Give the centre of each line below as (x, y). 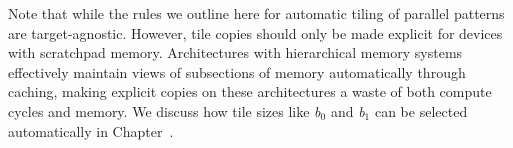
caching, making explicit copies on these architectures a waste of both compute (250, 91)
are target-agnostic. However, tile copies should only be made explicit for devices (255, 32)
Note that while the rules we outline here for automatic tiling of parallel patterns (256, 13)
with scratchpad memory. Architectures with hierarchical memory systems (235, 52)
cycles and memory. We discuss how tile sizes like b (164, 110)
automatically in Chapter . (91, 130)
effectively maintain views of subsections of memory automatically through (237, 71)
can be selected (421, 110)
